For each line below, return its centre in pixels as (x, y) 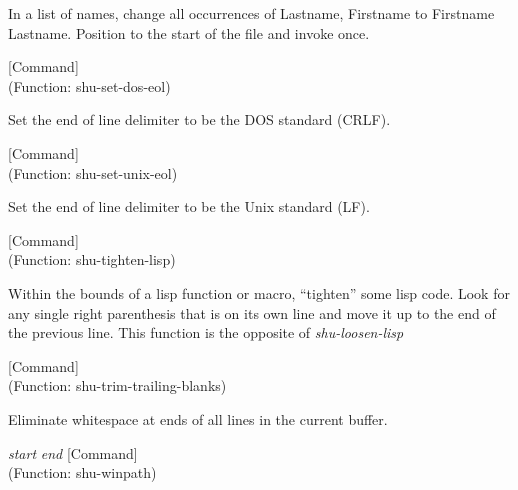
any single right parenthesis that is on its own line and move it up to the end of (252, 312)
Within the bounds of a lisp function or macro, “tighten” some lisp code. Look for (259, 292)
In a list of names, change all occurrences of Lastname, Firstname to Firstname (251, 13)
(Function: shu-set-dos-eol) (89, 85)
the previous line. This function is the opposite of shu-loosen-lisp (206, 332)
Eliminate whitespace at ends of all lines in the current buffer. (198, 418)
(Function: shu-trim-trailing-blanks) (117, 385)
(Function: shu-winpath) (82, 472)
